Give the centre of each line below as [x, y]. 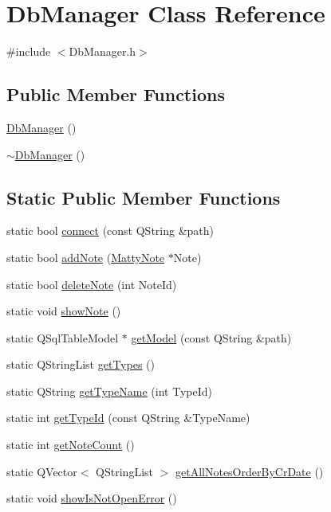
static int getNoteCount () [71, 445]
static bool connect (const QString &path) [110, 231]
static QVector [42, 471]
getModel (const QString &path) [211, 337]
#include [29, 51]
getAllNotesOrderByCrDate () [249, 471]
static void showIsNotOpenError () [92, 498]
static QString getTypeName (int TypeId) [109, 391]
